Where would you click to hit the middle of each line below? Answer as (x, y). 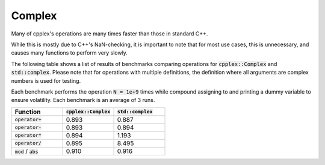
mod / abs (26, 151)
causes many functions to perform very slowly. (69, 53)
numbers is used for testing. (46, 80)
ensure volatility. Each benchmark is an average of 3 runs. (83, 100)
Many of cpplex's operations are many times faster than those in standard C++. (110, 34)
